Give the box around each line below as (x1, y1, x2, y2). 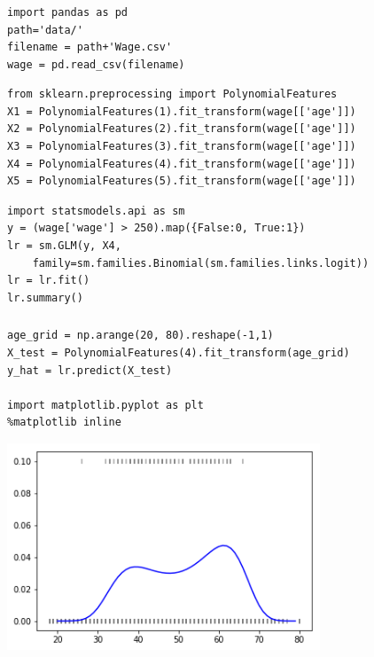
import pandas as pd (7, 5, 129, 19)
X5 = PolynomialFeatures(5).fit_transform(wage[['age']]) (7, 175, 356, 188)
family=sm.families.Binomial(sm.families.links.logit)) (32, 256, 370, 270)
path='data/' (7, 23, 83, 36)
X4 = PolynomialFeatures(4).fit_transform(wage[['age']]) (7, 157, 356, 170)
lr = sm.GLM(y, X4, (7, 239, 121, 253)
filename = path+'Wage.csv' (7, 41, 173, 54)
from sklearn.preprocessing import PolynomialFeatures (7, 88, 338, 101)
